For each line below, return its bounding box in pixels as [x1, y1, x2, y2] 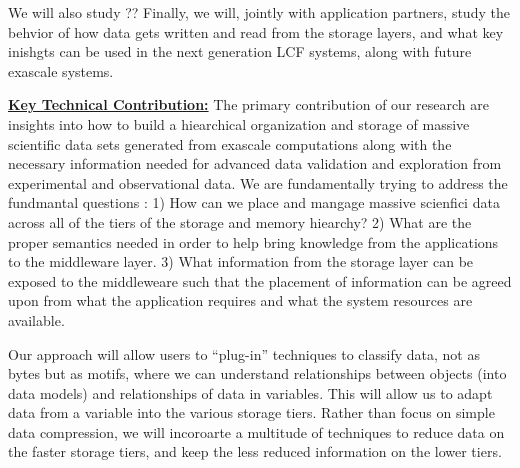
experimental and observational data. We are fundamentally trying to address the [8, 172, 508, 193]
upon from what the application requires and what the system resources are [8, 290, 473, 311]
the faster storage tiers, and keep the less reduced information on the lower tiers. [8, 441, 502, 462]
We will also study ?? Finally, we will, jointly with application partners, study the [8, 2, 510, 22]
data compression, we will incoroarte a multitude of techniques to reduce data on [8, 421, 505, 442]
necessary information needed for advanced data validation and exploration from [8, 153, 502, 174]
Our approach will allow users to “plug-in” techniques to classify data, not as [8, 343, 480, 364]
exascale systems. [8, 60, 114, 81]
